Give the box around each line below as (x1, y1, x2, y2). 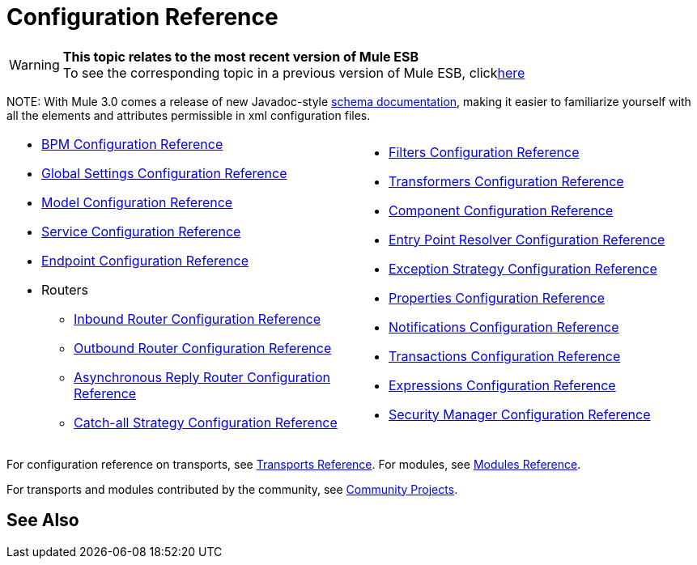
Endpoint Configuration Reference (41, 252, 249, 269)
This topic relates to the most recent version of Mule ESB (62, 48, 419, 65)
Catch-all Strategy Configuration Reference (74, 414, 338, 431)
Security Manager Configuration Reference (389, 406, 651, 423)
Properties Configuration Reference (389, 289, 605, 306)
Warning (9, 56, 60, 73)
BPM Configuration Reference (41, 135, 223, 152)
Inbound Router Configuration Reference (74, 310, 321, 327)
